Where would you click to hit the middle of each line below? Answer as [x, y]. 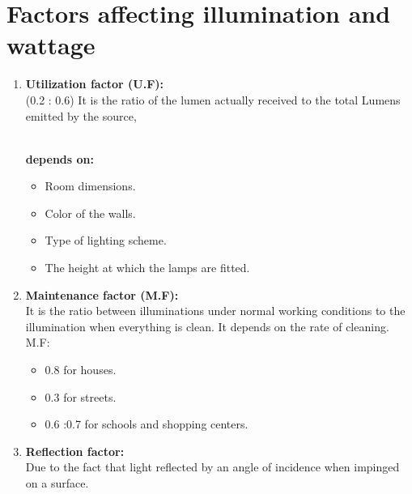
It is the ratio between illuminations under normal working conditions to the [215, 311]
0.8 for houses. [81, 370]
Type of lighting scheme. [106, 240]
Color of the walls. [90, 213]
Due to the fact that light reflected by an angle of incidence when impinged [212, 467]
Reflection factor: [75, 451]
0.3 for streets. [81, 396]
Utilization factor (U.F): [95, 84]
